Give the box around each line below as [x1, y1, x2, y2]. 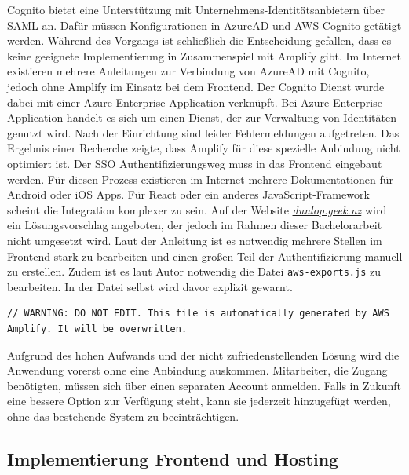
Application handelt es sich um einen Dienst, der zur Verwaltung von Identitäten [7, 109, 397, 126]
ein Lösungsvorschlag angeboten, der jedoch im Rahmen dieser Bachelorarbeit [7, 217, 382, 233]
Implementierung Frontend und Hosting [7, 446, 339, 470]
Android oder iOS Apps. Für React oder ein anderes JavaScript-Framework [7, 186, 370, 203]
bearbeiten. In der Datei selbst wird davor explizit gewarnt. [7, 278, 293, 294]
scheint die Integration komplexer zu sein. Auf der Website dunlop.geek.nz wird [7, 201, 387, 217]
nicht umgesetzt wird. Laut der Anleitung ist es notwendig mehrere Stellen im [7, 232, 382, 248]
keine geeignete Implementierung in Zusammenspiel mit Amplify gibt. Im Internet [7, 47, 401, 64]
